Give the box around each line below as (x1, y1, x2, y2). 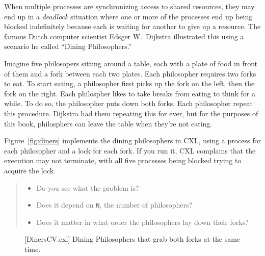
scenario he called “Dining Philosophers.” (4, 41, 132, 52)
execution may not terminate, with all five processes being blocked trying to (4, 155, 242, 166)
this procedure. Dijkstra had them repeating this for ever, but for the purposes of (4, 108, 258, 118)
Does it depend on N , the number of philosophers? (36, 199, 193, 210)
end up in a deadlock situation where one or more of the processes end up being (4, 11, 253, 21)
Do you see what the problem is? (36, 182, 139, 193)
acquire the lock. (4, 165, 56, 175)
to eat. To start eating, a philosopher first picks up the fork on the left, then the (4, 78, 255, 89)
